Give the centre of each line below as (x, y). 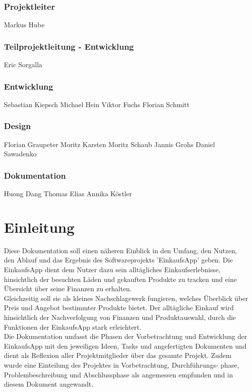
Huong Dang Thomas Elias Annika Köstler (68, 194)
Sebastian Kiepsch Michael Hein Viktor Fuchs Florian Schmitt (97, 104)
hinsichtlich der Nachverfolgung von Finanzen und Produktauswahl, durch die (120, 317)
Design (18, 126)
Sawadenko (20, 154)
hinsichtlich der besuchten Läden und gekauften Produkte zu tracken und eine (120, 279)
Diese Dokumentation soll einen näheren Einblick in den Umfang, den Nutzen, (121, 250)
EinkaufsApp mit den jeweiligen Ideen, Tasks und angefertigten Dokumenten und (125, 345)
